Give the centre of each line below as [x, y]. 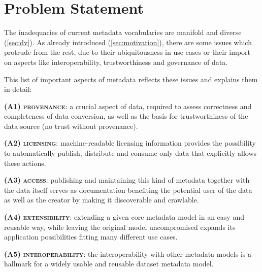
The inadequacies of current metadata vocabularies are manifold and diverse [123, 32]
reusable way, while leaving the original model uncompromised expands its [120, 227]
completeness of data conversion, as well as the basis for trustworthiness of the [126, 116]
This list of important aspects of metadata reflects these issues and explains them [131, 79]
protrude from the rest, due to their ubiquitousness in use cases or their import [127, 52]
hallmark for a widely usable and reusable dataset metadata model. [109, 264]
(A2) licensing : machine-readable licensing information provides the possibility [130, 143]
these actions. [25, 163]
